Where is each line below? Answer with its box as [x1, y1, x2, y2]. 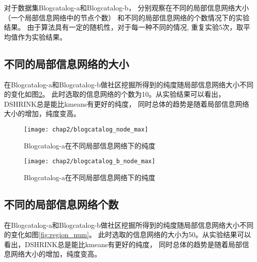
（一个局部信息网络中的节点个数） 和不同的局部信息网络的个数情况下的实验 [4, 12, 250, 22]
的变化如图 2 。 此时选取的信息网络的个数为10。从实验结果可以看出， [4, 89, 225, 99]
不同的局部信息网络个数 [4, 196, 119, 211]
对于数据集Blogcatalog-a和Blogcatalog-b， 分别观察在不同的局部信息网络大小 [4, 2, 249, 12]
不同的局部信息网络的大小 [4, 56, 129, 71]
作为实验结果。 [17, 31, 66, 42]
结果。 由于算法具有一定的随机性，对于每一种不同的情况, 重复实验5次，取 [4, 22, 244, 32]
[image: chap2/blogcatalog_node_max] [24, 126, 148, 133]
